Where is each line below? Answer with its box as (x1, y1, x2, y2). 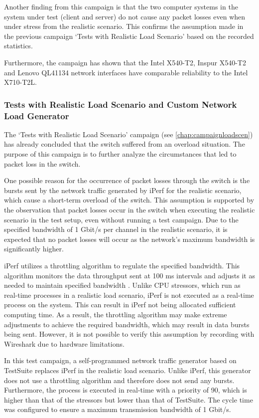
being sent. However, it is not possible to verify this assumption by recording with (4, 329, 255, 339)
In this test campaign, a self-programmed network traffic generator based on (4, 355, 237, 366)
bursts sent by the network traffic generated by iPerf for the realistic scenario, (4, 185, 242, 195)
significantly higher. (4, 243, 64, 254)
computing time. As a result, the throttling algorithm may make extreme (4, 309, 227, 319)
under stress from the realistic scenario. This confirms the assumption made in (4, 21, 244, 31)
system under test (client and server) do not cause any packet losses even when (4, 11, 246, 21)
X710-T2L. (4, 77, 37, 87)
